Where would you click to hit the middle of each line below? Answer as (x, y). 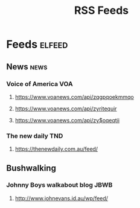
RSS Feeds (101, 11)
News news (27, 67)
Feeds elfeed (37, 44)
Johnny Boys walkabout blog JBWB (59, 185)
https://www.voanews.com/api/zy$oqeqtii (67, 120)
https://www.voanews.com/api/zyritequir (66, 109)
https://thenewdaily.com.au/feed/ (56, 149)
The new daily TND (35, 136)
